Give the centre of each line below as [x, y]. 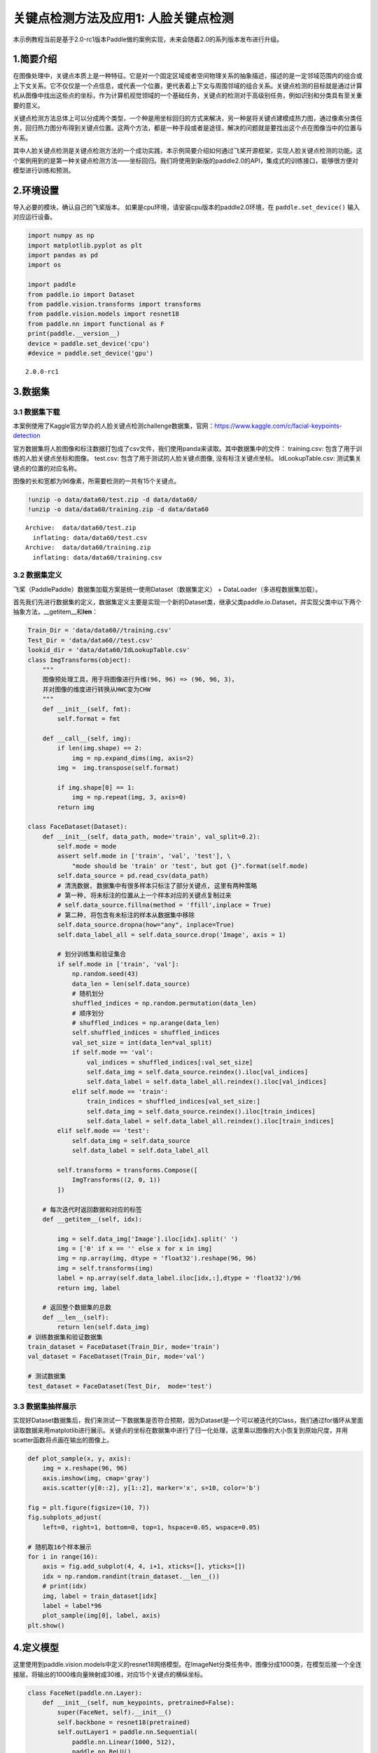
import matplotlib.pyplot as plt [85, 245]
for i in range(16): [63, 1556]
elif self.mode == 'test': [103, 1131]
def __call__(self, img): [87, 738]
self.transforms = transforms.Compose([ [127, 1170]
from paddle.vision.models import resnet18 [104, 314]
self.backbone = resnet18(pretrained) [124, 1722]
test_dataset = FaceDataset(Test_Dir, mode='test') [120, 1386]
